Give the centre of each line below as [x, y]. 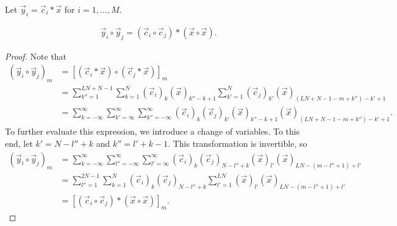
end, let [19, 143]
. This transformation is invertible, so [238, 143]
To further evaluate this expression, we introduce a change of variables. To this [152, 131]
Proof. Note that [36, 56]
